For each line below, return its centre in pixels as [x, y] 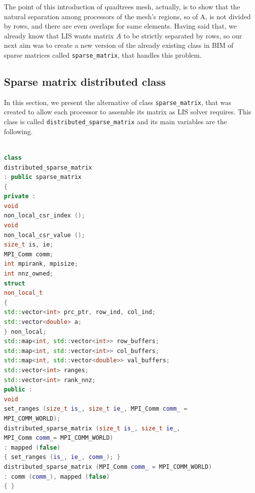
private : [20, 196]
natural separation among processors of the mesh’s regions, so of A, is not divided [127, 16]
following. [18, 131]
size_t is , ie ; [29, 245]
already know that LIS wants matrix [59, 35]
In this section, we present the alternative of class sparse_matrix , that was [118, 102]
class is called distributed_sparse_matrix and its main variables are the [115, 122]
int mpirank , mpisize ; [41, 264]
